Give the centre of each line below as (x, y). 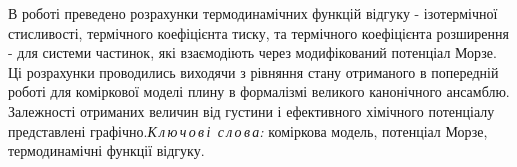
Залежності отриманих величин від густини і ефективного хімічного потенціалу (251, 110)
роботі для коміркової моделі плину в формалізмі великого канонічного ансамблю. (259, 91)
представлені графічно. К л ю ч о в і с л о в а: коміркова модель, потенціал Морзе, (248, 130)
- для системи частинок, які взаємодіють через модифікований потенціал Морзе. (252, 52)
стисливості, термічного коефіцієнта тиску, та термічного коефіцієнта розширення (258, 32)
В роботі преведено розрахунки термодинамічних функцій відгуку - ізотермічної (253, 13)
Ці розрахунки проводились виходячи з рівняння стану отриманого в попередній (253, 71)
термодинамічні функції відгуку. (106, 150)
